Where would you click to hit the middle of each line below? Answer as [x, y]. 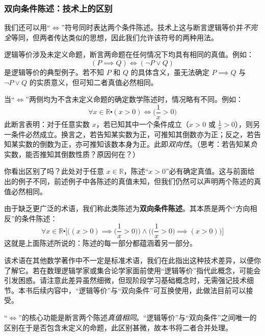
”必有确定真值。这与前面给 [210, 171]
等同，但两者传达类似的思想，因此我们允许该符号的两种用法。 [115, 37]
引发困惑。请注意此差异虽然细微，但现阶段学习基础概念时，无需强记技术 [125, 280]
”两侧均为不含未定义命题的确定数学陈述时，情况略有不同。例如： [134, 99]
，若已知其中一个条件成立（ [142, 124]
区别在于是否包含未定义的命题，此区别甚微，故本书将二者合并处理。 [118, 327]
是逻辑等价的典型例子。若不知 [54, 72]
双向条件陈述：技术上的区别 [58, 8]
